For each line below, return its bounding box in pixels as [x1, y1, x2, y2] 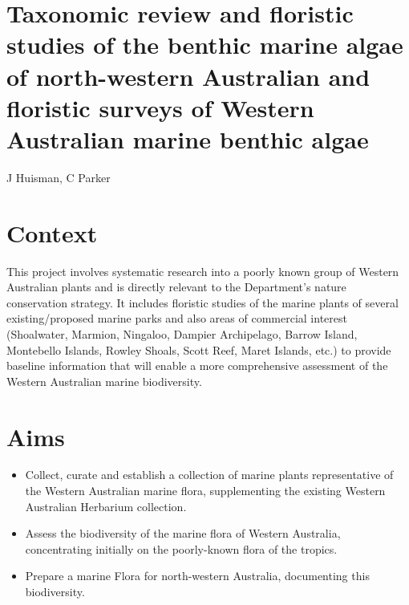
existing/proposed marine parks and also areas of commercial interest [6, 310, 347, 327]
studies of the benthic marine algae [6, 28, 403, 61]
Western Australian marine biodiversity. [6, 372, 202, 389]
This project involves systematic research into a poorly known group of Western [6, 262, 399, 279]
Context [6, 216, 98, 249]
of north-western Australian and [6, 59, 371, 92]
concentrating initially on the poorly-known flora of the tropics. [25, 540, 338, 557]
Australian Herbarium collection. [25, 497, 187, 514]
